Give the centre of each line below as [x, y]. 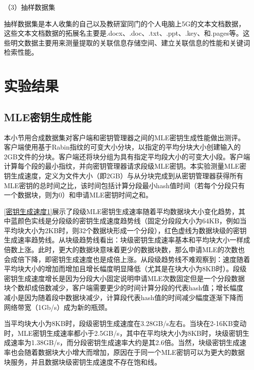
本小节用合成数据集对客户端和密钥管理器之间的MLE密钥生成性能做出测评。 [125, 137]
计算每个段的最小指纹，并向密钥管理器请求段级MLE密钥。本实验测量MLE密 [125, 166]
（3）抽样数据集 [30, 7]
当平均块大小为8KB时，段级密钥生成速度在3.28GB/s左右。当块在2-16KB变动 [125, 323]
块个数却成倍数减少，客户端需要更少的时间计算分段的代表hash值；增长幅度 [124, 288]
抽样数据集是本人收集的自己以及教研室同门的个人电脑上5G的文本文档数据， [125, 23]
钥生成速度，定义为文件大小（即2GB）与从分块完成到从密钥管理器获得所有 [124, 175]
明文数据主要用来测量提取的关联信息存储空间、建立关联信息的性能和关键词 [130, 42]
